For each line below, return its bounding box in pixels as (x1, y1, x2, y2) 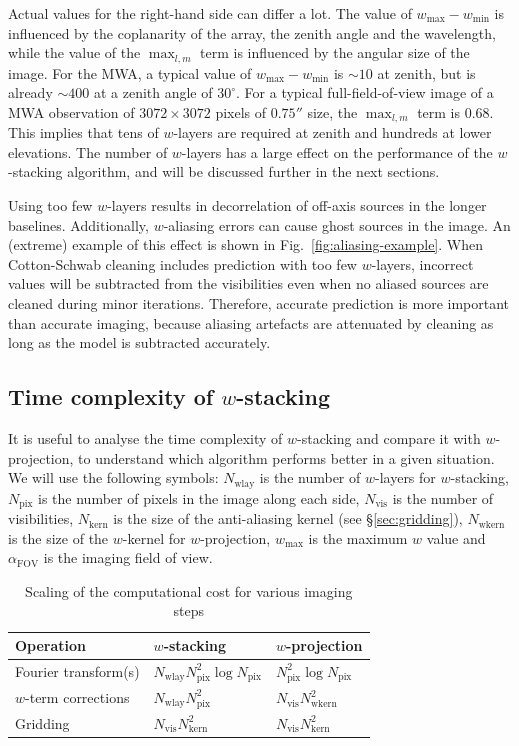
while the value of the (8, 42, 141, 63)
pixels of (215, 101, 267, 122)
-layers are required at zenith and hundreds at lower (173, 122, 492, 143)
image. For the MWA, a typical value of (8, 62, 252, 83)
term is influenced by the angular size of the (200, 42, 470, 63)
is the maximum (308, 527, 408, 548)
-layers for (375, 467, 436, 488)
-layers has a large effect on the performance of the (181, 141, 493, 162)
